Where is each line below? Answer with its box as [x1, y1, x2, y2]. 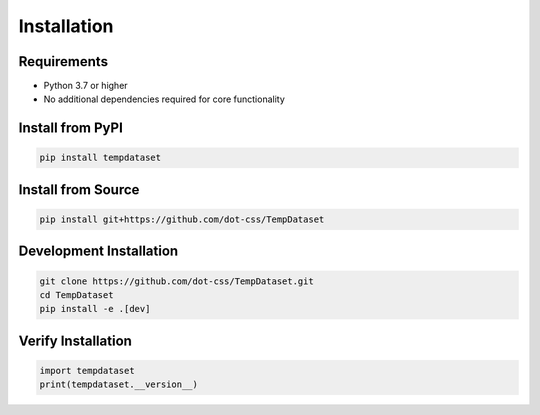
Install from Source [18, 181, 140, 198]
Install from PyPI [18, 120, 124, 137]
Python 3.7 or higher [43, 80, 129, 92]
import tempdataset [39, 365, 135, 377]
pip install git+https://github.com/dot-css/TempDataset [39, 214, 325, 225]
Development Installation [18, 243, 179, 260]
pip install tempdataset [39, 152, 162, 164]
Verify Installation [18, 332, 132, 349]
